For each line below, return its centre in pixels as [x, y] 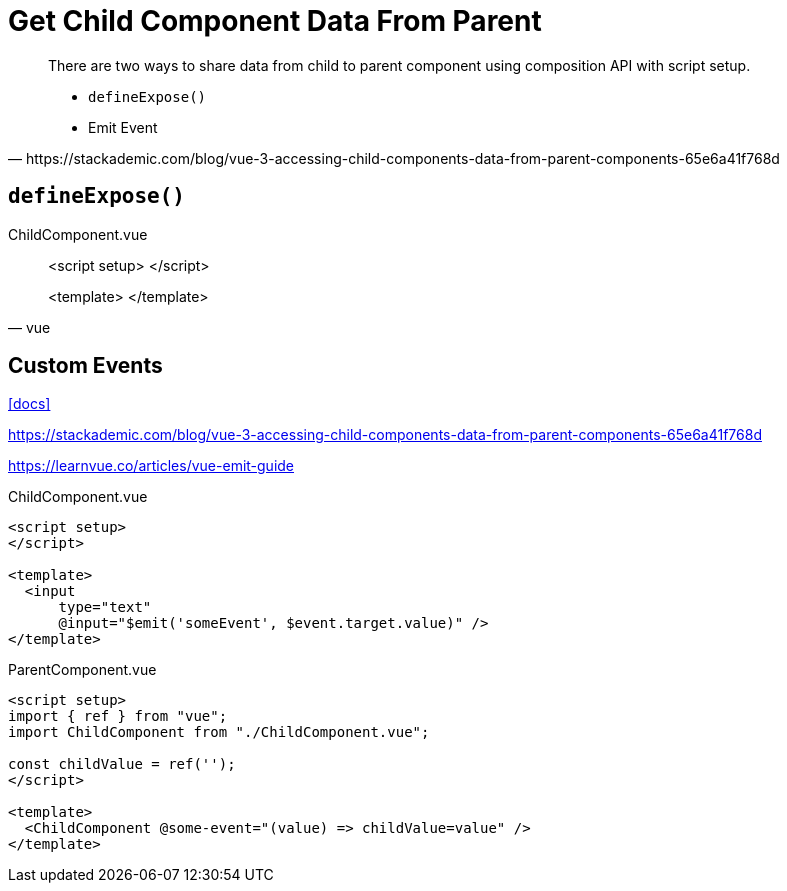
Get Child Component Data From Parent [275, 21]
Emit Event [123, 127]
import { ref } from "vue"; [118, 716]
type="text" [105, 607]
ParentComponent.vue [82, 670]
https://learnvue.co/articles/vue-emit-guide [151, 466]
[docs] [29, 404]
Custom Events [85, 366]
